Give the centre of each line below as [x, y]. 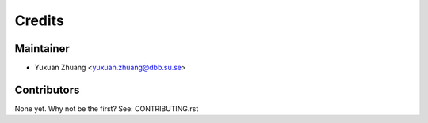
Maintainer [42, 48]
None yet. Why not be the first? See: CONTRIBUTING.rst [107, 108]
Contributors [47, 89]
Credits [40, 20]
